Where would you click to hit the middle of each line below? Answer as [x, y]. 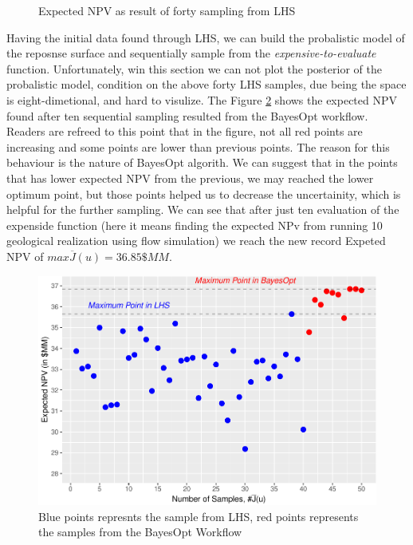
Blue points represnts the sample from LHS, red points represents [199, 516]
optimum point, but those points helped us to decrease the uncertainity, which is [204, 194]
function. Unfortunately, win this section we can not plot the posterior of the [194, 68]
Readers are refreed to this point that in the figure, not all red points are [185, 131]
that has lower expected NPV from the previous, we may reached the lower [190, 178]
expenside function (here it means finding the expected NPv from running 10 [195, 225]
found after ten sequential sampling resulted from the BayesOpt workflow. [187, 115]
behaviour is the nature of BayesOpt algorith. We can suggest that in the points [202, 162]
